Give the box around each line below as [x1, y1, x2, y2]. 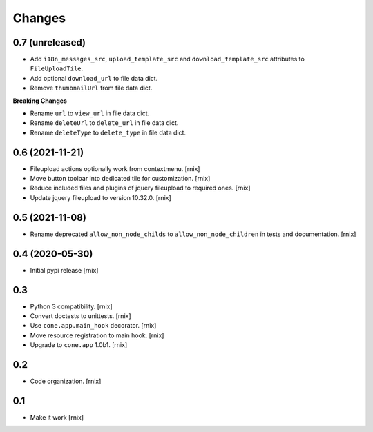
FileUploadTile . [30, 64, 84, 72]
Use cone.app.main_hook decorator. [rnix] [30, 322, 157, 330]
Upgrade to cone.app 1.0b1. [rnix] [30, 341, 128, 349]
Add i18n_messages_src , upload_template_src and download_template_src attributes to [30, 55, 305, 63]
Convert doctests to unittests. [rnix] [30, 311, 131, 320]
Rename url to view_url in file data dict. [30, 109, 150, 117]
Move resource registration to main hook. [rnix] [30, 331, 164, 340]
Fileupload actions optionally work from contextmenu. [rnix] [30, 164, 200, 173]
